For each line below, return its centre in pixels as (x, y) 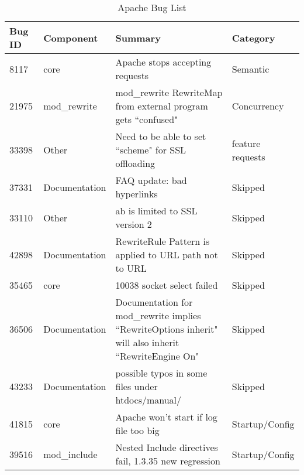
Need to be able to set (161, 136)
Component (71, 37)
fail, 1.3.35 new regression (168, 461)
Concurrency (258, 106)
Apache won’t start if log (166, 417)
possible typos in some (161, 373)
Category (253, 37)
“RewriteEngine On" (157, 356)
